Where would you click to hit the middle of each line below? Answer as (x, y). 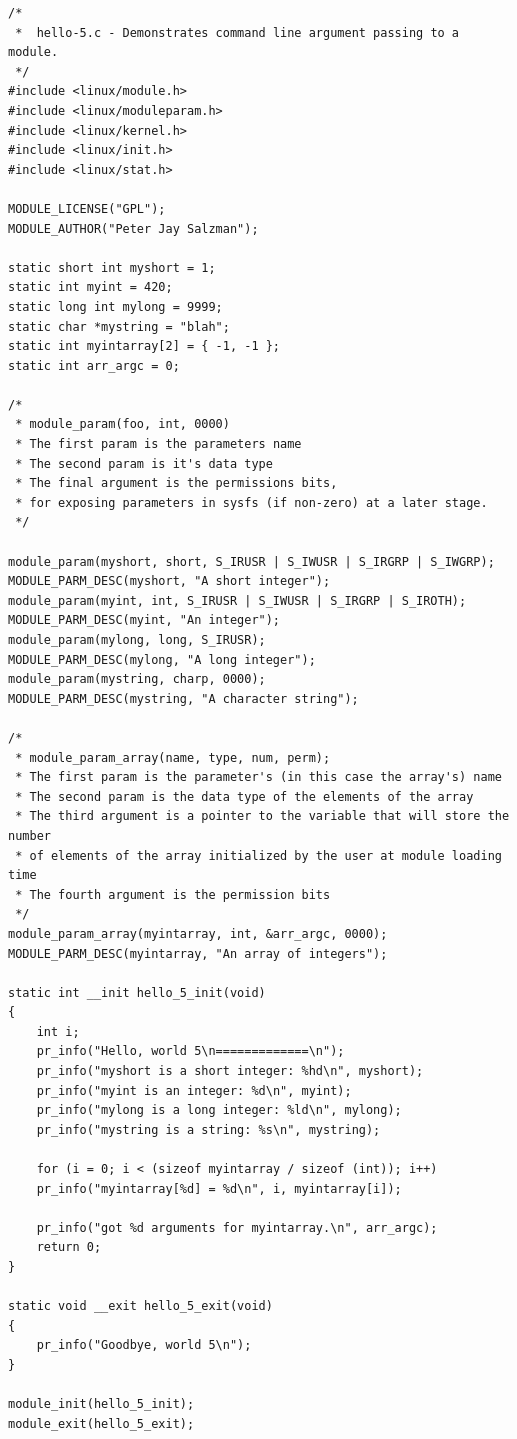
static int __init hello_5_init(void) (137, 992)
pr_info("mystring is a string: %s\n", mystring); (208, 1129)
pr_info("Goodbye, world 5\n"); (144, 1345)
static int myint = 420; (90, 287)
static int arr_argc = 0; (94, 365)
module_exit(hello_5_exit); (101, 1423)
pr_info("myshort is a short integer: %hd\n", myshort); (230, 1071)
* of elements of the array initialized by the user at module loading (258, 855)
